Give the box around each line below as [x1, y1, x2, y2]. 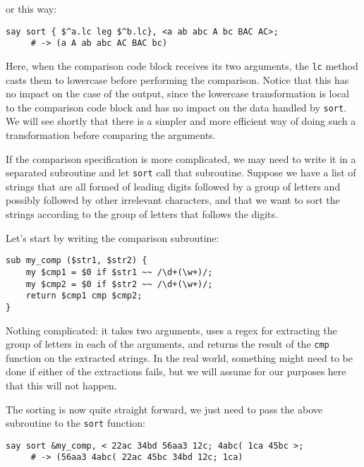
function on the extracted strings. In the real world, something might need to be [6, 350, 353, 365]
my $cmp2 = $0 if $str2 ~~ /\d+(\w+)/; [25, 279, 213, 289]
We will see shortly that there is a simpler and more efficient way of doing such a [6, 114, 356, 128]
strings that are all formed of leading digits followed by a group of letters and [6, 178, 341, 193]
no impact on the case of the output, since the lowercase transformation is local [6, 86, 349, 101]
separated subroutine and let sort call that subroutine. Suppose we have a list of [6, 165, 356, 180]
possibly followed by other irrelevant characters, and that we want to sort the [6, 193, 340, 207]
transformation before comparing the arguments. [6, 128, 216, 142]
